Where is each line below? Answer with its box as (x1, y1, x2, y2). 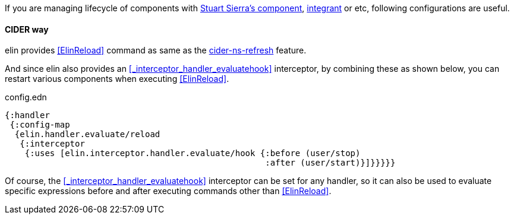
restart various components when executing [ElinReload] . (5, 74, 229, 84)
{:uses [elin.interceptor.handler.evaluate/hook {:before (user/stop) (24, 148, 361, 158)
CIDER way (5, 24, 49, 34)
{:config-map (10, 120, 70, 130)
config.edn (5, 92, 47, 103)
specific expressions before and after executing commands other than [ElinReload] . (5, 186, 332, 196)
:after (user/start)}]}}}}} (265, 158, 396, 168)
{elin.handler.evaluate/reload (14, 129, 160, 139)
